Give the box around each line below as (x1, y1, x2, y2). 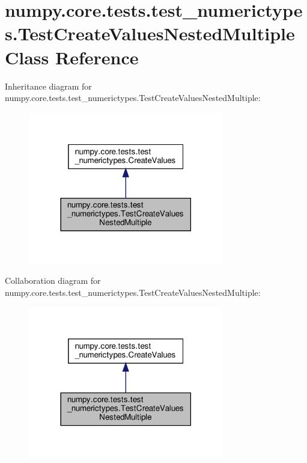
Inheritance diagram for (5, 79, 92, 92)
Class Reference (5, 44, 139, 69)
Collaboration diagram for (5, 274, 101, 287)
